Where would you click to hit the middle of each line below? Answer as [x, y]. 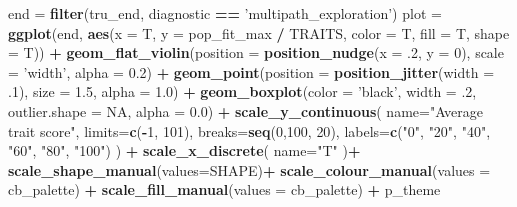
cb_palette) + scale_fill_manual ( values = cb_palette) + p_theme [224, 189]
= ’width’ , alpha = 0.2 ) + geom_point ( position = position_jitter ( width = [251, 71]
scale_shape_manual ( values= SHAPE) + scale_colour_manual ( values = [249, 169]
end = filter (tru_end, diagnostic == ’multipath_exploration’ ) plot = [225, 13]
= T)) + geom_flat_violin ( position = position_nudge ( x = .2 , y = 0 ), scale [256, 52]
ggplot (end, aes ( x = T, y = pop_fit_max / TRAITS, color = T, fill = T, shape [259, 32]
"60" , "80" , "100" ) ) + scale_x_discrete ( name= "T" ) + [184, 150]
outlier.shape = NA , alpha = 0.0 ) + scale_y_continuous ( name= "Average [246, 110]
